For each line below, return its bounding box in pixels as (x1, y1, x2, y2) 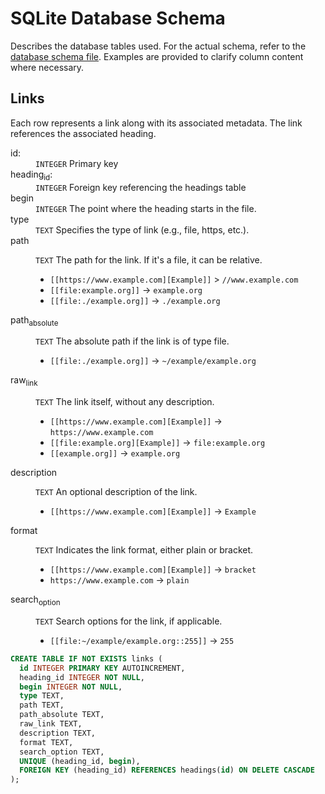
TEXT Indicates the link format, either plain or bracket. (35, 544, 254, 556)
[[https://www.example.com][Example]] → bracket (49, 563, 257, 576)
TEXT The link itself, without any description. (35, 396, 215, 408)
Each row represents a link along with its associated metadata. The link (10, 117, 303, 129)
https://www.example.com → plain (49, 574, 190, 586)
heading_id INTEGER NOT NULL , (19, 672, 145, 682)
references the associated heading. (10, 127, 157, 139)
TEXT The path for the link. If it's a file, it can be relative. (35, 253, 263, 266)
